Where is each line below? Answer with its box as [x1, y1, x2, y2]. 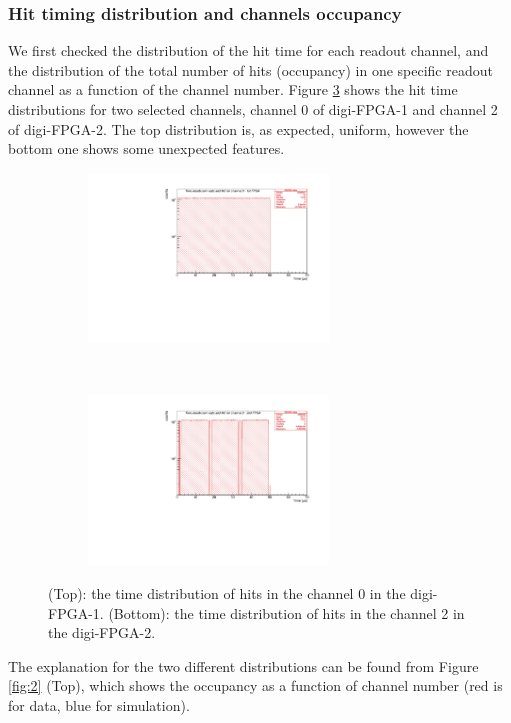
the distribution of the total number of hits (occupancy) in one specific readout [8, 59, 493, 80]
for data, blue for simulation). [8, 694, 190, 715]
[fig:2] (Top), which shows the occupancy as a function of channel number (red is [8, 675, 503, 696]
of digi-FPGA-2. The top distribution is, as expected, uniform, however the [8, 118, 469, 139]
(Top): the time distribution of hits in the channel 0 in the [48, 582, 406, 603]
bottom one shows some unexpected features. [8, 138, 285, 159]
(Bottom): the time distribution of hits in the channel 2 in [108, 602, 465, 623]
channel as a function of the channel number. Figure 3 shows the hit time [8, 79, 458, 100]
